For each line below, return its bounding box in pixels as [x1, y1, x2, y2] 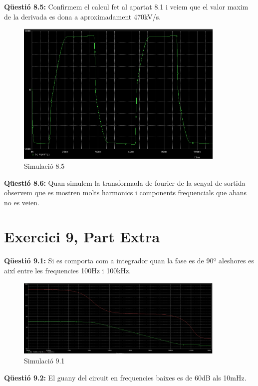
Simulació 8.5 [24, 160, 65, 171]
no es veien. [4, 197, 39, 207]
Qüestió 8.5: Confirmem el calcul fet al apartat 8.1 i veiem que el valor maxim [4, 2, 249, 12]
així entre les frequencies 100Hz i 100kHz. [4, 265, 131, 275]
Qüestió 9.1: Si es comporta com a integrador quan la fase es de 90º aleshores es [4, 255, 255, 266]
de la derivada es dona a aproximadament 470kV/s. [4, 11, 161, 22]
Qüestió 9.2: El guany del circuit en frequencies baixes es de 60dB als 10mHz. [4, 372, 247, 382]
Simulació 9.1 [24, 355, 65, 365]
